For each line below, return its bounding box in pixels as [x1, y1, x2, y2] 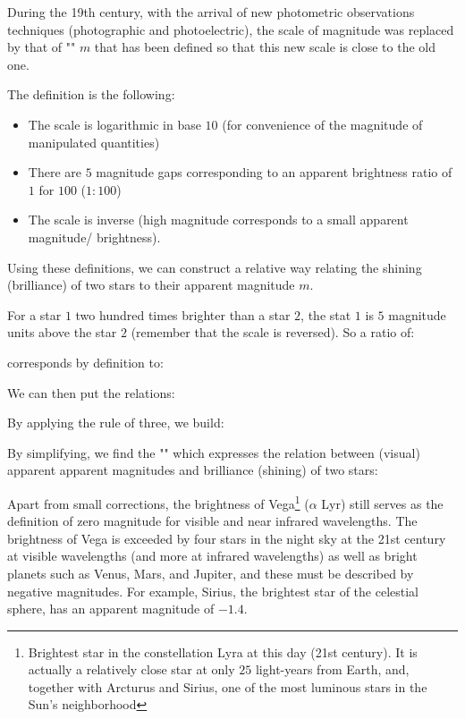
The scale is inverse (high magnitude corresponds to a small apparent [28, 210, 409, 229]
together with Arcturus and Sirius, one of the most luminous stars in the [28, 677, 427, 696]
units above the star [7, 323, 117, 342]
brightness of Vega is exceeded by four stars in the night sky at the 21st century [7, 529, 446, 547]
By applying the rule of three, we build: [7, 413, 224, 432]
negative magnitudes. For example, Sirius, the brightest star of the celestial [7, 581, 419, 600]
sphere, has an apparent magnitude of [7, 599, 215, 618]
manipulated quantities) [28, 132, 160, 151]
